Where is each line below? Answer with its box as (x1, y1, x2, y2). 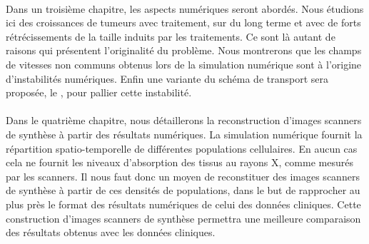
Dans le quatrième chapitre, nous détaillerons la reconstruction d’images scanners (6, 113, 362, 128)
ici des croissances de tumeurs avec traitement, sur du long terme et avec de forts (6, 15, 361, 30)
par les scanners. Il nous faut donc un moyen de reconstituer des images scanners (6, 168, 360, 183)
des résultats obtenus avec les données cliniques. (6, 225, 216, 240)
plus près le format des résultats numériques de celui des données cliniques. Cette (6, 196, 361, 211)
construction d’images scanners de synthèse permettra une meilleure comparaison (6, 210, 361, 225)
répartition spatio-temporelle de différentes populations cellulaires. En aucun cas (6, 141, 358, 156)
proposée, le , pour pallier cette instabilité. (6, 85, 192, 100)
